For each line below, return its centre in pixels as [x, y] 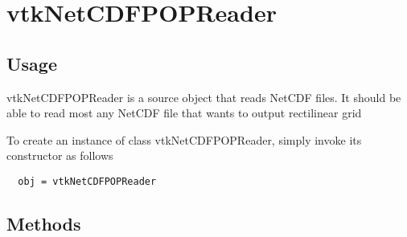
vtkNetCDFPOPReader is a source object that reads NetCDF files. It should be [204, 97]
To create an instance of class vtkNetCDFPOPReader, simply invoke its [184, 139]
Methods [44, 223]
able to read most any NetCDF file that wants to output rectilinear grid [184, 113]
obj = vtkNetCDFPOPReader [87, 181]
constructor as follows [60, 155]
